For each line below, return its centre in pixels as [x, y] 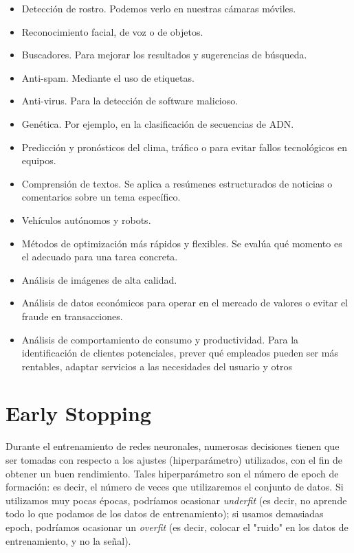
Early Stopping [78, 413]
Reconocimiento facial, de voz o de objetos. [112, 31]
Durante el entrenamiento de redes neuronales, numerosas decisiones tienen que [173, 446]
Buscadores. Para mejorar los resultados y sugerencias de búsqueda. [164, 55]
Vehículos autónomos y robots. [86, 219]
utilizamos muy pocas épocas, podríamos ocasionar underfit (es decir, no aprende [176, 500]
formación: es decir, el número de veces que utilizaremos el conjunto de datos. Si [175, 487]
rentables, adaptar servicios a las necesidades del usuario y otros [157, 366]
